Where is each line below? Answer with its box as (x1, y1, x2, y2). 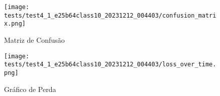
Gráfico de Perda (4, 83, 56, 94)
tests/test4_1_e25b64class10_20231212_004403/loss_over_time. (4, 61, 216, 68)
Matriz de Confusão (4, 34, 65, 45)
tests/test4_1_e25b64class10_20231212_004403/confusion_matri (4, 12, 216, 19)
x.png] (4, 20, 26, 28)
